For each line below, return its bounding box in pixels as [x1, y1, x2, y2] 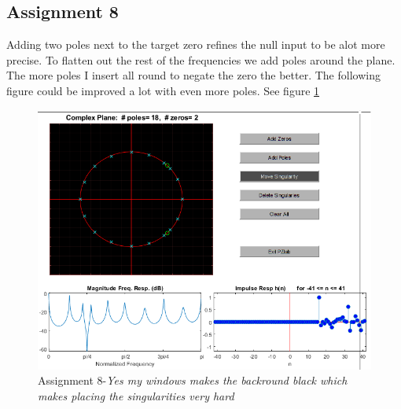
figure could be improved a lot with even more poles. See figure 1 [6, 82, 320, 98]
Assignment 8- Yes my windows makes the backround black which [38, 372, 348, 389]
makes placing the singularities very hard [38, 387, 234, 403]
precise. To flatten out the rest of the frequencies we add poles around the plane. [6, 51, 395, 68]
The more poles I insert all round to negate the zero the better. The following [6, 67, 381, 83]
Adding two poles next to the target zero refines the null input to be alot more [6, 36, 385, 53]
